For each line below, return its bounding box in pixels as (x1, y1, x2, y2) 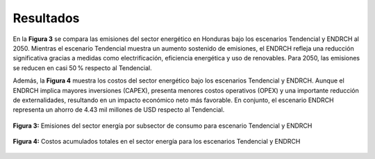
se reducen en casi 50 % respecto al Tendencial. (12, 63, 152, 72)
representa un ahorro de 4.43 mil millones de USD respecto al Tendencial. (12, 106, 225, 114)
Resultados (12, 10, 80, 26)
